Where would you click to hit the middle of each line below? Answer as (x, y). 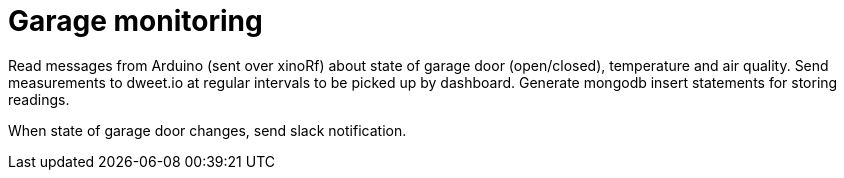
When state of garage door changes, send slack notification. (207, 130)
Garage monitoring (135, 21)
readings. (39, 99)
